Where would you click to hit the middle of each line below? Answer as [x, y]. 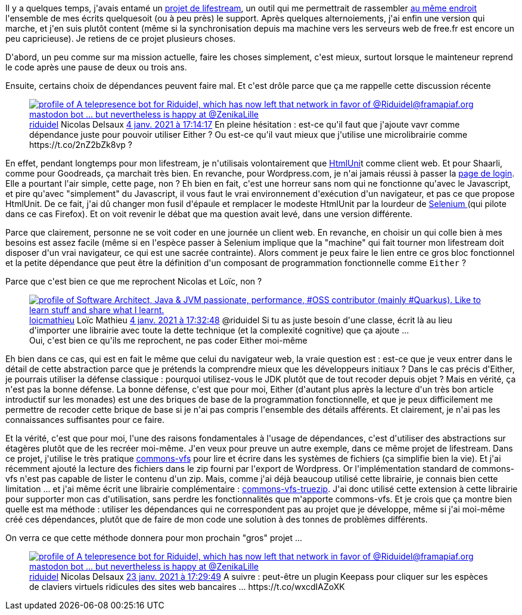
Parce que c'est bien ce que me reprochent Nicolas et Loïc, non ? [134, 281]
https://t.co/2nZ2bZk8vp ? [81, 145]
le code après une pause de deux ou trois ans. [96, 67]
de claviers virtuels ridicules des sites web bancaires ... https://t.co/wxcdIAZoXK [187, 587]
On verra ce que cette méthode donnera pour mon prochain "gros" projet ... [154, 538]
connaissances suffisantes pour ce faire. [85, 420]
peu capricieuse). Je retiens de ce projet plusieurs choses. [121, 38]
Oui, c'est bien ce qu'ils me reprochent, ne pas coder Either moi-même [168, 340]
